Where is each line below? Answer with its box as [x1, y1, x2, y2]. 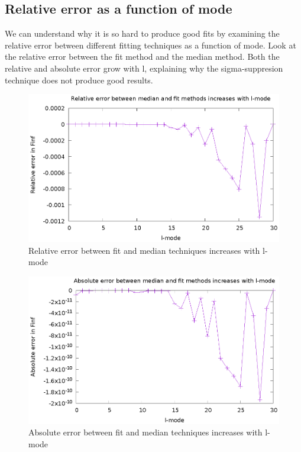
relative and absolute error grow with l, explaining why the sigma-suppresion [5, 62, 283, 74]
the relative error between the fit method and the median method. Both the [5, 50, 280, 63]
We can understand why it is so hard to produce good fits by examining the [5, 27, 280, 40]
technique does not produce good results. [5, 73, 153, 86]
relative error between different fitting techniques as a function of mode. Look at [5, 38, 296, 51]
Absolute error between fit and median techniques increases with [28, 426, 263, 438]
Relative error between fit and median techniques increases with [28, 244, 260, 256]
